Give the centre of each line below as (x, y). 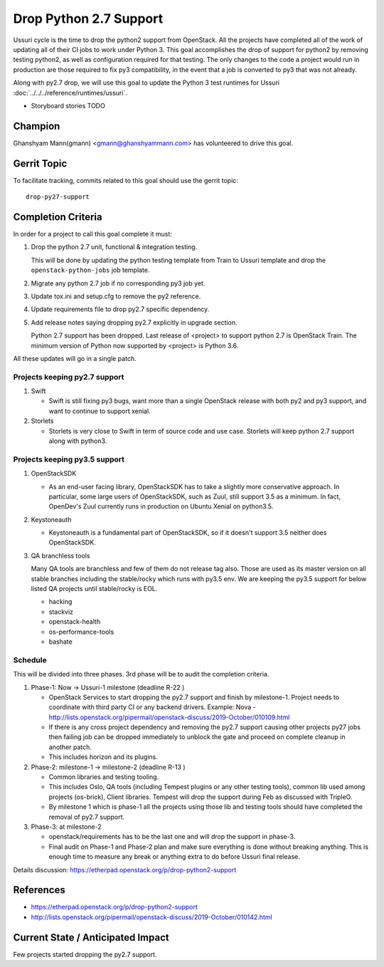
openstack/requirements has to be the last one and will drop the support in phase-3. (172, 837)
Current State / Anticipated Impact (91, 937)
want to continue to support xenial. (100, 411)
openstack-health (75, 622)
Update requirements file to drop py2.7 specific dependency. (120, 309)
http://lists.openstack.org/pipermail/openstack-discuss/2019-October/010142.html (152, 917)
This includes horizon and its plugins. (103, 757)
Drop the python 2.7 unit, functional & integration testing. (114, 247)
